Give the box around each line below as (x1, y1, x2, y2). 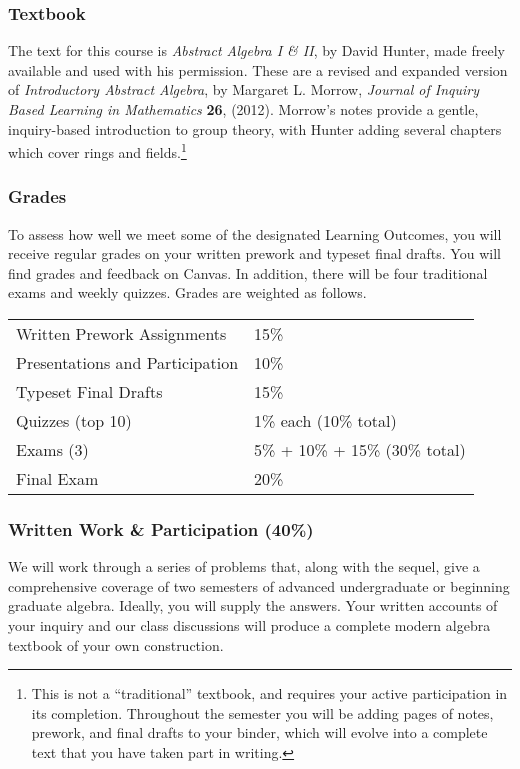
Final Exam (16, 467, 99, 491)
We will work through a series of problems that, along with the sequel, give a (8, 556, 480, 577)
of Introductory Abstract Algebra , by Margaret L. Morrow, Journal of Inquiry (8, 79, 480, 100)
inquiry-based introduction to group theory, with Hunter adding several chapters (8, 118, 502, 139)
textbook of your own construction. (8, 634, 224, 655)
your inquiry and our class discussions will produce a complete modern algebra (8, 615, 491, 636)
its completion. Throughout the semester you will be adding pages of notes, (31, 702, 494, 723)
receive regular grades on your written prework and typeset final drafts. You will (8, 243, 501, 264)
